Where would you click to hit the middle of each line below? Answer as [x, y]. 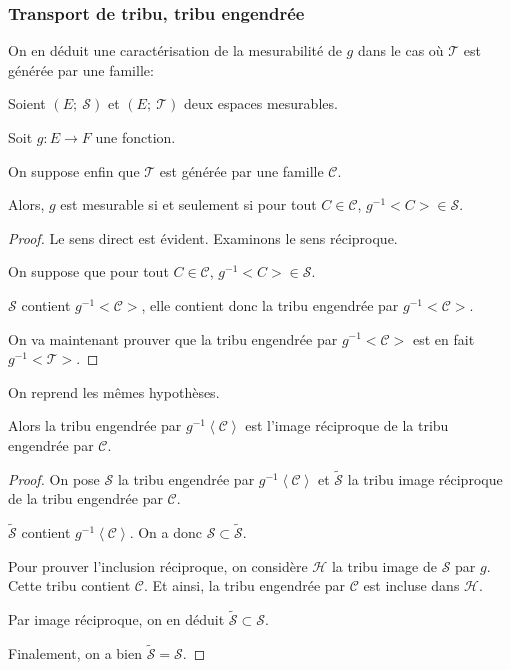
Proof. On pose [54, 478]
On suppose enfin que [74, 170]
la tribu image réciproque [425, 478]
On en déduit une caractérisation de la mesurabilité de [175, 50]
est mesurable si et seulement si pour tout [188, 204]
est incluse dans [411, 585]
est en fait [444, 338]
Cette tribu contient [69, 585]
